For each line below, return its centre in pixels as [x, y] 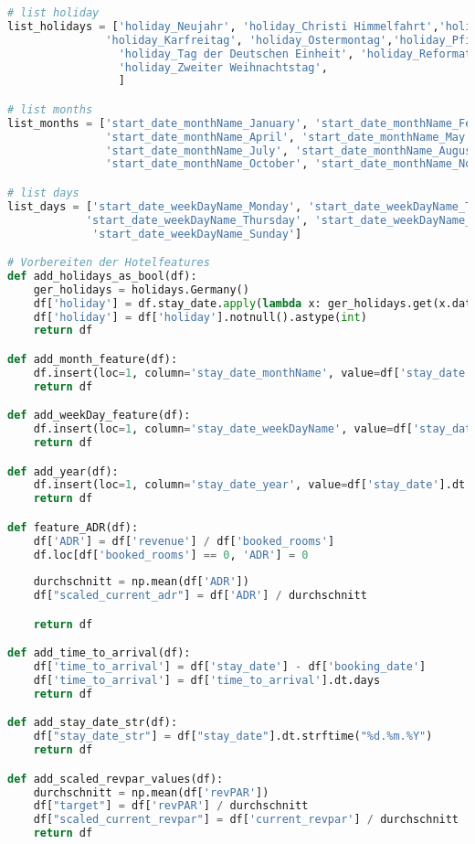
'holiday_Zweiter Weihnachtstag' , [223, 67]
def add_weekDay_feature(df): [99, 416]
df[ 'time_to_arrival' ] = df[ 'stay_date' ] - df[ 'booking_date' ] [230, 667]
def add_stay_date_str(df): [93, 723]
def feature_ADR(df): [73, 527]
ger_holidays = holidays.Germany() [141, 289]
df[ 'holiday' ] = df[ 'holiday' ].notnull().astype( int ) [200, 317]
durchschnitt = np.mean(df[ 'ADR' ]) [141, 582]
